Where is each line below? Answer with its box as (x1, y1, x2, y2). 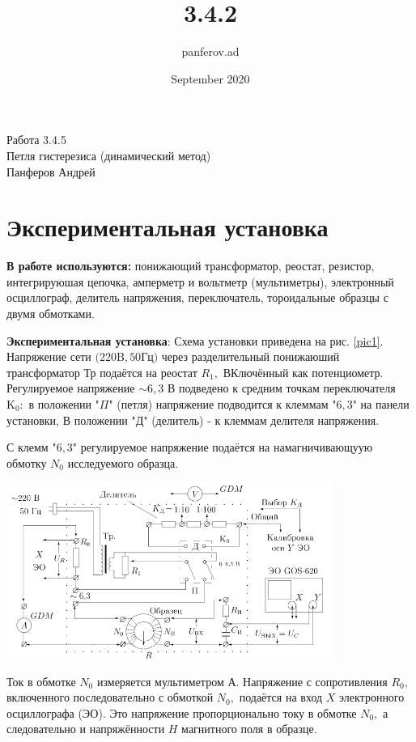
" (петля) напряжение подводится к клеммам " (108, 395, 337, 412)
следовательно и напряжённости (6, 720, 165, 737)
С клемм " (6, 439, 57, 456)
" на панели (352, 395, 410, 412)
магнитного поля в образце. (181, 720, 317, 737)
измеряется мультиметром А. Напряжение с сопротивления (96, 672, 388, 689)
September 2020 (171, 70, 250, 87)
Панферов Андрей (6, 163, 96, 180)
